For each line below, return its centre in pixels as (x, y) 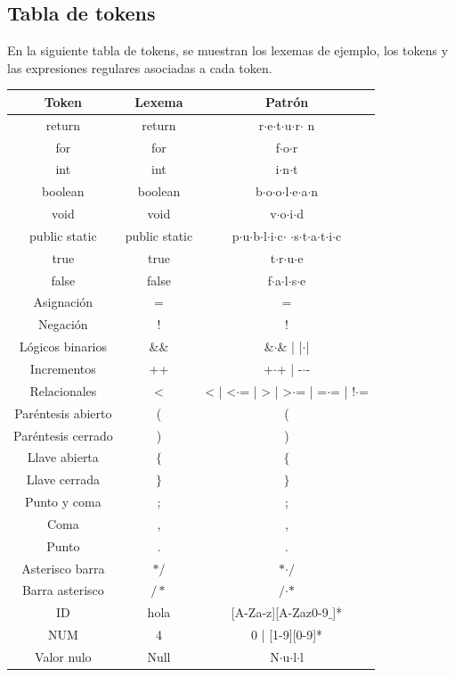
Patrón (287, 101)
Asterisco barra (63, 568)
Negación (63, 324)
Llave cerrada (63, 479)
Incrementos (63, 369)
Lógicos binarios (63, 347)
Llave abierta (63, 457)
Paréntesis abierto (63, 413)
